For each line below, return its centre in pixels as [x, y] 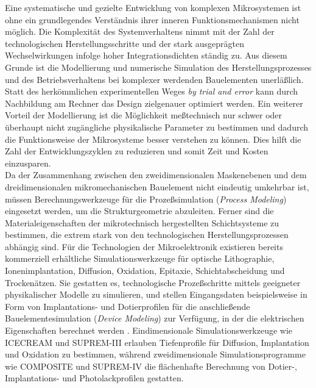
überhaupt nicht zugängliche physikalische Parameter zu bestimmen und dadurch [157, 127]
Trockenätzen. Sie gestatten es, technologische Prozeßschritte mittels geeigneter [153, 282]
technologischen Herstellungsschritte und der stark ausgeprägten [125, 43]
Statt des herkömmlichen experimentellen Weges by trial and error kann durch [152, 91]
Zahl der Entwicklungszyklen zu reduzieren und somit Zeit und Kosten [137, 151]
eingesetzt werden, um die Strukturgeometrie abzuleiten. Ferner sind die [139, 211]
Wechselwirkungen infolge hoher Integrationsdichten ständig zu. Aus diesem [146, 55]
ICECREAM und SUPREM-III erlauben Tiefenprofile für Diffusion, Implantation [157, 342]
